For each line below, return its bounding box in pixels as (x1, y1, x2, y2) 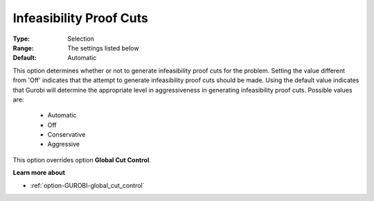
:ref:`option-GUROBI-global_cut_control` (30, 181, 145, 189)
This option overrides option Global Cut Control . (12, 155, 152, 164)
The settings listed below (67, 44, 139, 52)
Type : (12, 35, 30, 43)
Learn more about (12, 169, 66, 177)
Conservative (47, 131, 86, 139)
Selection (67, 35, 95, 43)
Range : (12, 44, 34, 52)
